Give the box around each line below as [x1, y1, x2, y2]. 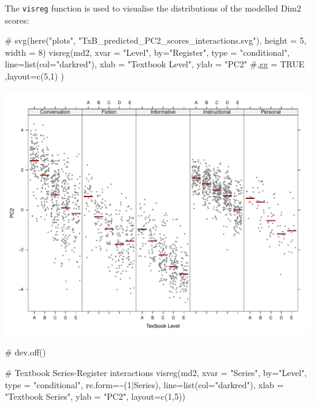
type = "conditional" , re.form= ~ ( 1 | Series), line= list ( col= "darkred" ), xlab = [5, 378, 284, 391]
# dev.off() [5, 346, 46, 358]
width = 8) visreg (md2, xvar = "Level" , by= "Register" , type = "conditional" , [5, 45, 290, 58]
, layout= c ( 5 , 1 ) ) [5, 70, 64, 82]
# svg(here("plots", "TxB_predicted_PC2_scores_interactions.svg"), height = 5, [5, 34, 307, 47]
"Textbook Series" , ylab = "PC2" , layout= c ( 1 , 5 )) [5, 390, 185, 403]
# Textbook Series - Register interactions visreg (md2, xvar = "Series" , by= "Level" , [5, 366, 307, 378]
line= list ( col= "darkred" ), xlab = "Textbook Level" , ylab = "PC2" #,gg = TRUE [5, 58, 305, 70]
